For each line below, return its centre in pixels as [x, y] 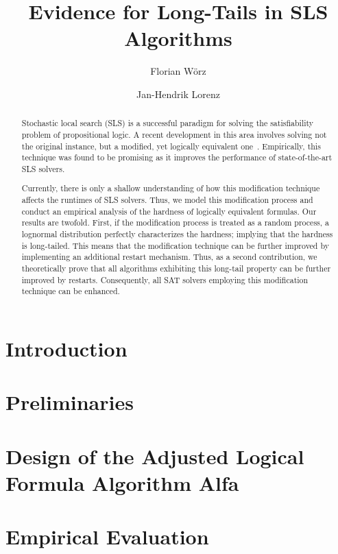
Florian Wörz [178, 71]
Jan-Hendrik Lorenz [178, 94]
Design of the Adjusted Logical [155, 456]
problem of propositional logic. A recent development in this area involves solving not [174, 134]
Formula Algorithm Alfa [122, 482]
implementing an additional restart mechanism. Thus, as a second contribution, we [169, 257]
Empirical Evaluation [107, 537]
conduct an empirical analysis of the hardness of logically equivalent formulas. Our [169, 211]
